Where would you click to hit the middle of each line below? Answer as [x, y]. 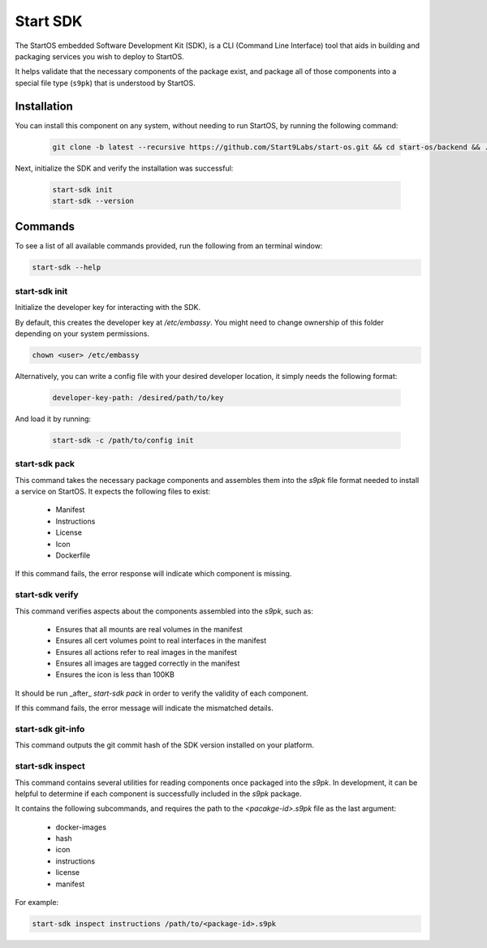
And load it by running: [53, 419]
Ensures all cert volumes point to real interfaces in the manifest [161, 640]
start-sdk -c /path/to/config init [123, 440]
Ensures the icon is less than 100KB [115, 674]
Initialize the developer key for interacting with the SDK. [108, 308]
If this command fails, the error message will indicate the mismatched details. [144, 708]
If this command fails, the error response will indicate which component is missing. [153, 574]
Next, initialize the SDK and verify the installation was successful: [124, 168]
